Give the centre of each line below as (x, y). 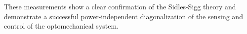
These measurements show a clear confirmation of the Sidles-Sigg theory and (120, 6)
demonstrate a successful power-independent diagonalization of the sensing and (123, 16)
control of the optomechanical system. (61, 26)
